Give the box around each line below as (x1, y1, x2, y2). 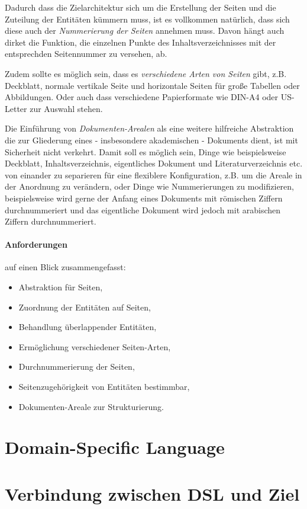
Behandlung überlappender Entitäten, (18, 321, 157, 333)
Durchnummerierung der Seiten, (18, 360, 135, 373)
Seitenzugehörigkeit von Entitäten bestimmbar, (18, 380, 190, 393)
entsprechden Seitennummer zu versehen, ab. (5, 47, 167, 60)
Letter (5, 102, 27, 114)
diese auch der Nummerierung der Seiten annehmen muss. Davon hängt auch (5, 24, 285, 37)
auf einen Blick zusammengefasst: (5, 261, 126, 273)
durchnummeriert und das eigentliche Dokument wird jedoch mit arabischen (5, 203, 281, 216)
